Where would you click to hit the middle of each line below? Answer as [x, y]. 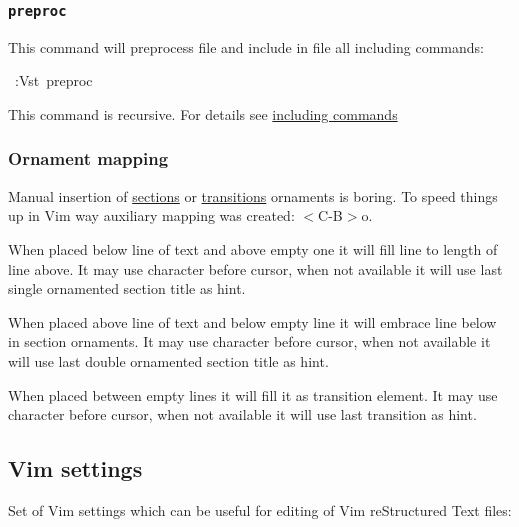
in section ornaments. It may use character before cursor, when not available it [249, 341]
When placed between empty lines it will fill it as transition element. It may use [253, 394]
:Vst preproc [53, 80]
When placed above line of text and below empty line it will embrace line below [252, 321]
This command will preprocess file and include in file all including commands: [246, 46]
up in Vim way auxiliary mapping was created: [151, 215]
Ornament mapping [88, 158]
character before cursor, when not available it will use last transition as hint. [242, 414]
